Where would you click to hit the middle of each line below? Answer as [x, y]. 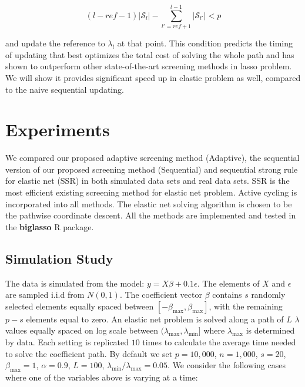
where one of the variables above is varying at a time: [102, 377]
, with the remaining [246, 306]
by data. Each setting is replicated [67, 341]
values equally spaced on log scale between [82, 330]
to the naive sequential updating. [65, 89]
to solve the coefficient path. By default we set [89, 353]
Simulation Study [59, 258]
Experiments [58, 129]
